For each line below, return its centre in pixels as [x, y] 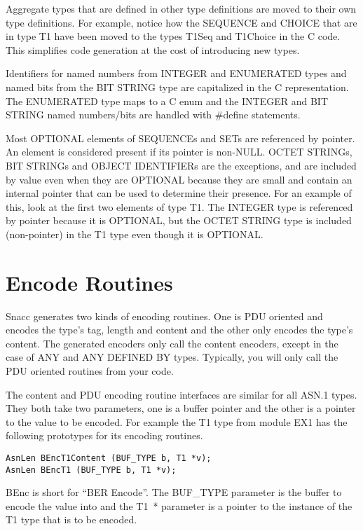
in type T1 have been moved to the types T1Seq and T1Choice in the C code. [173, 36]
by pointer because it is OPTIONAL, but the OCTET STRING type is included [179, 220]
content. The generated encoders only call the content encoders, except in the [172, 343]
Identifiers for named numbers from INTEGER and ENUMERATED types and [176, 73]
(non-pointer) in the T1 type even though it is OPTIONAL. [135, 234]
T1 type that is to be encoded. [71, 519]
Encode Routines [89, 282]
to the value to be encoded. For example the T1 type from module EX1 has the [177, 421]
